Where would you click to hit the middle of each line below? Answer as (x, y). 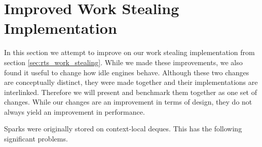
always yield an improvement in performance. (74, 111)
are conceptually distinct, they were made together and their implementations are (131, 82)
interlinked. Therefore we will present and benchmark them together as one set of (130, 92)
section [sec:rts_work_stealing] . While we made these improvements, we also (123, 62)
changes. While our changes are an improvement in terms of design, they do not (128, 102)
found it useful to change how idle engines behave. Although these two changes (127, 72)
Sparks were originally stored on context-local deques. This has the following (123, 129)
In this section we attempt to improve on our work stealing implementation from (129, 52)
